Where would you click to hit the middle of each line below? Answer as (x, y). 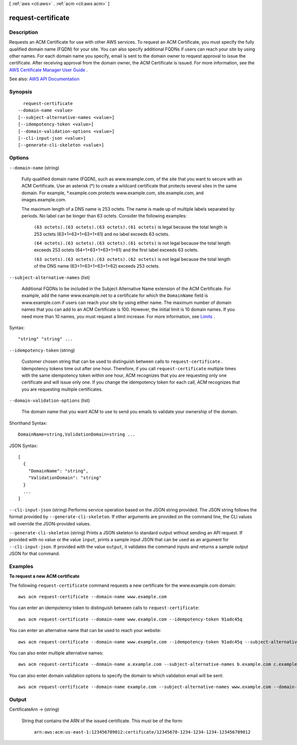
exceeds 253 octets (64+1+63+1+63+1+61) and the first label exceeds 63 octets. (116, 250)
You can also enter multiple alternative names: (56, 653)
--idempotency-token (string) (42, 350)
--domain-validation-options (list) (49, 401)
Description (24, 32)
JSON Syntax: (24, 446)
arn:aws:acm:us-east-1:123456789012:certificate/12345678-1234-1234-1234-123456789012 (142, 732)
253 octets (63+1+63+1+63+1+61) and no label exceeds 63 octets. (102, 234)
